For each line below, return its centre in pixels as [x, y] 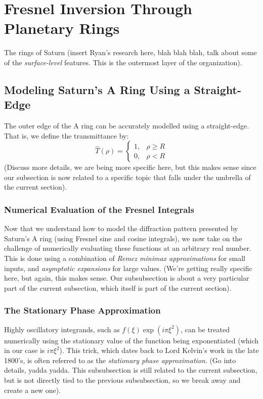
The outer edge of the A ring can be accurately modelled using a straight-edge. [127, 126]
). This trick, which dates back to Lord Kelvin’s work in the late [159, 350]
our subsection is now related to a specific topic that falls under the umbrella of [127, 177]
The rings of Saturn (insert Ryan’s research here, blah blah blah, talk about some [130, 52]
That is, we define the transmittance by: [67, 135]
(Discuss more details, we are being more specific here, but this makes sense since [130, 167]
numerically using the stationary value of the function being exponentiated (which [131, 340]
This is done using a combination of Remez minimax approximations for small [125, 258]
